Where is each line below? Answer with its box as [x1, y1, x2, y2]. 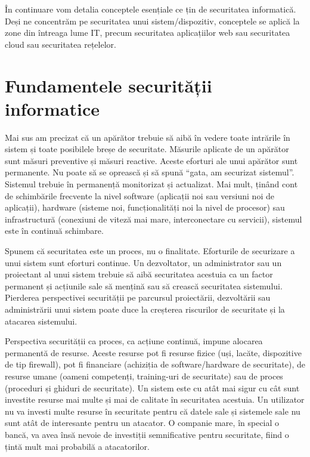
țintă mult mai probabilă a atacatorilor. [5, 440, 150, 452]
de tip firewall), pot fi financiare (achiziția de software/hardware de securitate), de [5, 358, 305, 370]
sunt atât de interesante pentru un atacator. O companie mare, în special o [5, 416, 280, 429]
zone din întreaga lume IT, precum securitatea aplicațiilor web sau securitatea [5, 26, 290, 39]
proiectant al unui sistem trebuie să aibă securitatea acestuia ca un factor [5, 268, 273, 280]
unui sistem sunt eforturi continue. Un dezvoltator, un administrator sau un [5, 256, 282, 268]
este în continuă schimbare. [5, 224, 104, 237]
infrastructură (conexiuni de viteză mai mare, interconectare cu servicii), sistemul [5, 212, 302, 225]
